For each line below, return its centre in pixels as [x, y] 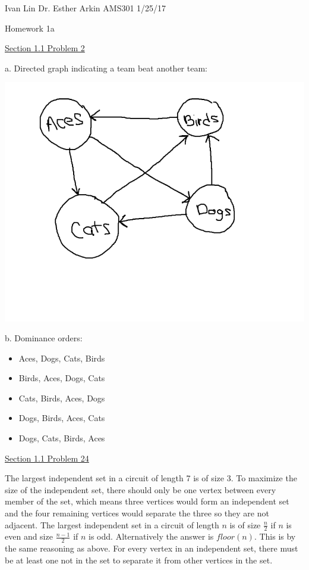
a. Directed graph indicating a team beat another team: [106, 68]
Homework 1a [30, 28]
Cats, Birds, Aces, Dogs [62, 398]
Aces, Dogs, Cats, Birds [62, 358]
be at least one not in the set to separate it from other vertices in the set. [139, 560]
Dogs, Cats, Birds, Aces [62, 438]
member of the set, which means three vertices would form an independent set [147, 501]
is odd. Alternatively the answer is [151, 536]
